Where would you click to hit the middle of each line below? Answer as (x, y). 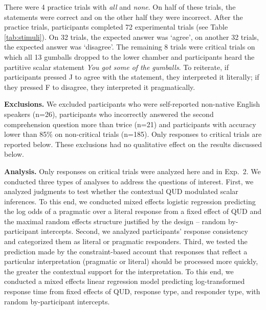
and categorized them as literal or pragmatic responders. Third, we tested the (126, 241)
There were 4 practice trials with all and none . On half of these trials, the (120, 7)
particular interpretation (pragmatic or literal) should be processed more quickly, (131, 261)
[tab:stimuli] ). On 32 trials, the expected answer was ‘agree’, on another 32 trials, (131, 37)
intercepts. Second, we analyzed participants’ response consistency (145, 231)
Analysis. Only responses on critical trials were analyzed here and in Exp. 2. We (132, 171)
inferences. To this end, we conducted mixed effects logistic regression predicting (130, 201)
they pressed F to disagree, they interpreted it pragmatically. (100, 87)
